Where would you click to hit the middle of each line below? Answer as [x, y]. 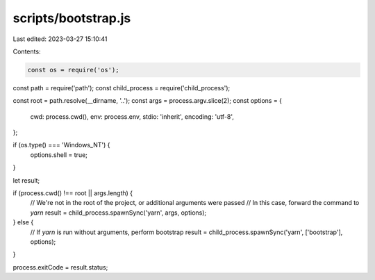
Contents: [27, 51]
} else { [23, 222]
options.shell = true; [59, 155]
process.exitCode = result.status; [60, 267]
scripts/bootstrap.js [72, 18]
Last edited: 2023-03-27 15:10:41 [60, 39]
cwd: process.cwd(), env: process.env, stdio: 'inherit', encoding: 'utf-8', [132, 116]
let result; [26, 180]
